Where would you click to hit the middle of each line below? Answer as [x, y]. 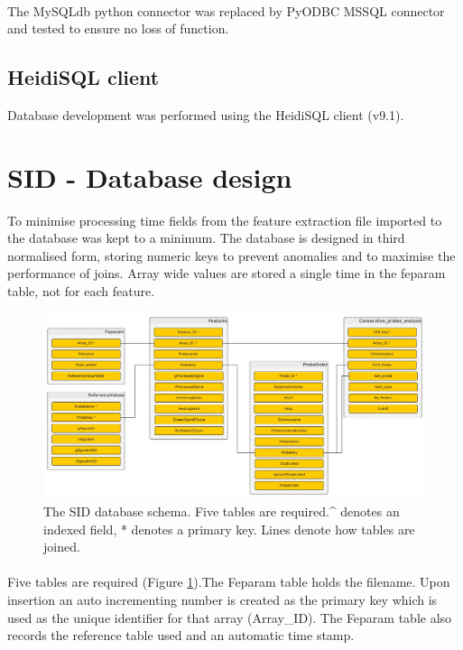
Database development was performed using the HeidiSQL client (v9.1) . [206, 114]
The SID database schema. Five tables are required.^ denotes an [222, 511]
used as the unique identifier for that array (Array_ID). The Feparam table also [230, 617]
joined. [62, 547]
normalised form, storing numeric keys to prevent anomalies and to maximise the [231, 255]
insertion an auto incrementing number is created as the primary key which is [222, 600]
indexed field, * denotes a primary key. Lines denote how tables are [229, 529]
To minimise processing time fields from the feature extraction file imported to [225, 220]
